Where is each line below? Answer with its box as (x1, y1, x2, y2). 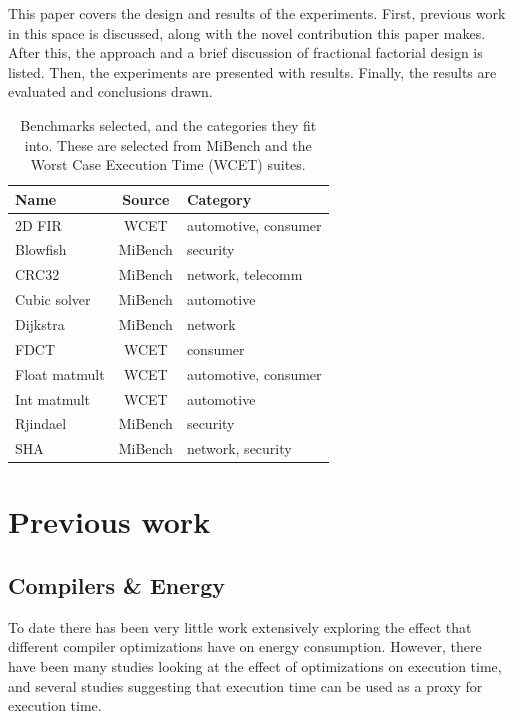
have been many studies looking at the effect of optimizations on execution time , (8, 656, 502, 677)
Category (186, 188, 252, 209)
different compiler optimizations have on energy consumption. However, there (8, 636, 482, 657)
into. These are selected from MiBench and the (24, 134, 312, 155)
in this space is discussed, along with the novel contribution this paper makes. (8, 22, 486, 43)
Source (122, 188, 170, 209)
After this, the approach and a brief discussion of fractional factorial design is (8, 42, 483, 63)
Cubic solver (15, 289, 91, 310)
